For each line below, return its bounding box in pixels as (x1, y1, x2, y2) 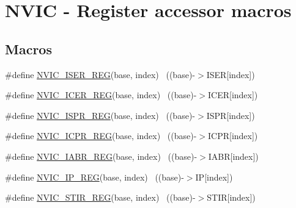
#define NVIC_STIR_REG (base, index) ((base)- (5, 191, 196, 204)
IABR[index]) (208, 149, 259, 162)
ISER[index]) (206, 68, 255, 81)
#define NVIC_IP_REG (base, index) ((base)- (5, 170, 184, 183)
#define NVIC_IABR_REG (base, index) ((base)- (5, 149, 198, 162)
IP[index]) (195, 170, 233, 183)
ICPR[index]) (207, 129, 258, 142)
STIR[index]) (207, 191, 256, 204)
